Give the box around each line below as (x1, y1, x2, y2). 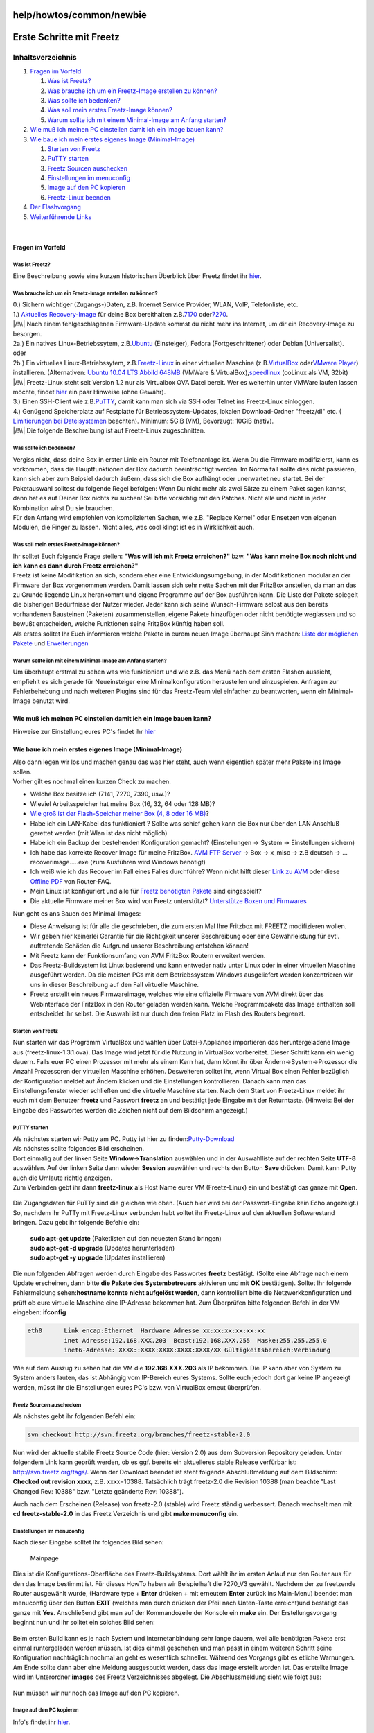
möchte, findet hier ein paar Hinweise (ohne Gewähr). (12, 387, 166, 396)
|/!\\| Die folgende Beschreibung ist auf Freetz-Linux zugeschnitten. (12, 426, 206, 435)
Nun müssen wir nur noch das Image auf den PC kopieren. (12, 1689, 180, 1697)
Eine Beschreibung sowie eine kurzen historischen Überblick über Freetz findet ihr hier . (12, 272, 262, 280)
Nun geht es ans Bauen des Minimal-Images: (12, 909, 141, 918)
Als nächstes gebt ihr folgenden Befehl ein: (12, 1411, 136, 1420)
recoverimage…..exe (30, 858, 89, 866)
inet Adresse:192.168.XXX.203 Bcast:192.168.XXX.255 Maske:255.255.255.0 (63, 1336, 327, 1344)
